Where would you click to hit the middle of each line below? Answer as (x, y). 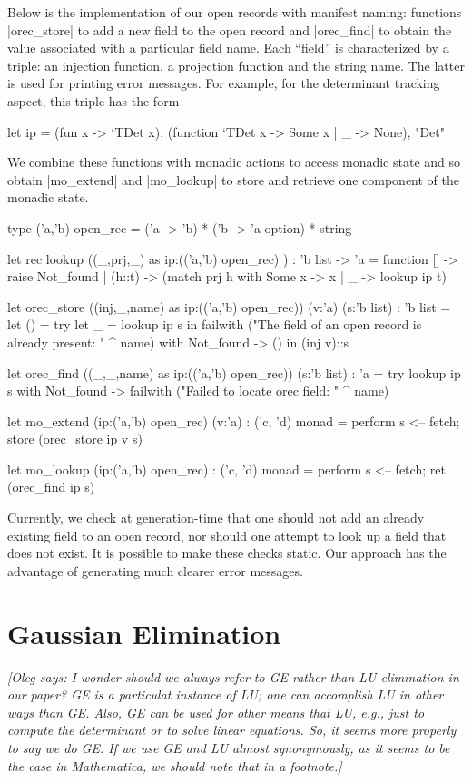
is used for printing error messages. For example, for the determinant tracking (224, 83)
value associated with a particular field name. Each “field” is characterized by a (228, 48)
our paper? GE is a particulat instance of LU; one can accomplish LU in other (226, 694)
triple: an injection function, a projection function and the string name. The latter (236, 65)
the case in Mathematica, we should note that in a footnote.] (175, 765)
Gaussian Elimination (144, 633)
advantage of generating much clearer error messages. (155, 570)
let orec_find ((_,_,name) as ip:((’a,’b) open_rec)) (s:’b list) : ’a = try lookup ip (234, 372)
